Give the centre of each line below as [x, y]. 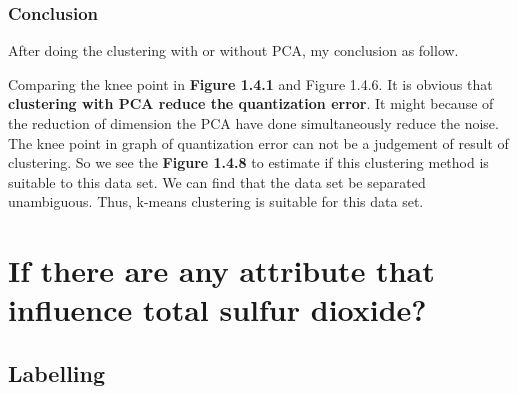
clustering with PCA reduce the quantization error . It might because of [251, 103]
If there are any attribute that [221, 270]
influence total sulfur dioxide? [217, 309]
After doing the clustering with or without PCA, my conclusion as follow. [233, 50]
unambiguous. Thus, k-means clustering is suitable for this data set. [216, 201]
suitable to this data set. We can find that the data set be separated [217, 181]
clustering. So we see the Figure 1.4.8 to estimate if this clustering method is [248, 162]
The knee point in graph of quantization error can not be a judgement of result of [258, 142]
